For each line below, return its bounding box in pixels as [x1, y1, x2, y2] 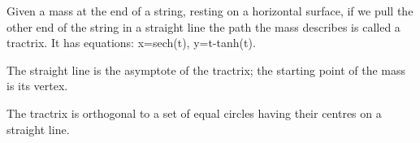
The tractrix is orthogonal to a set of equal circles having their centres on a [6, 104, 382, 121]
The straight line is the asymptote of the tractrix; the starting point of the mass [6, 61, 405, 78]
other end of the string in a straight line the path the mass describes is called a [6, 18, 401, 35]
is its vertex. [6, 77, 68, 94]
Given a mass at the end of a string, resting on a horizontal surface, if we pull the [6, 2, 414, 19]
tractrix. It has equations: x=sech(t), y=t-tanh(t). [6, 34, 256, 51]
